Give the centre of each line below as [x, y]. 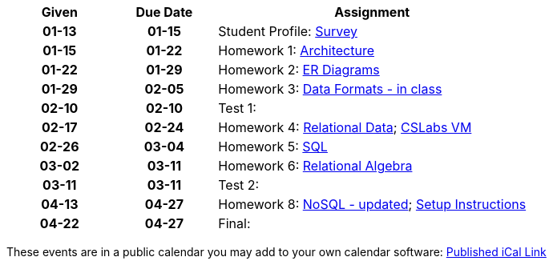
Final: [234, 223]
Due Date [164, 12]
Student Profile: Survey [288, 31]
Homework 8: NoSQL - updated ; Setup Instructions [372, 204]
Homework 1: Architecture [296, 50]
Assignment [372, 12]
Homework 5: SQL [273, 147]
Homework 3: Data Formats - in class [330, 89]
